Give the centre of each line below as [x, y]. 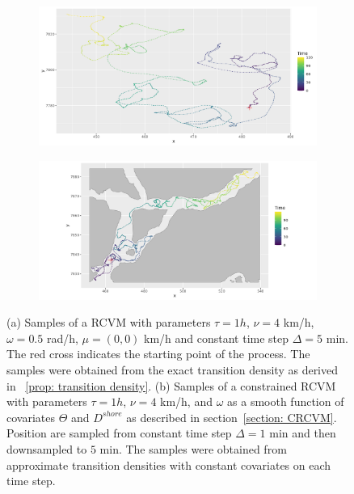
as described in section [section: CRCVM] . [232, 417]
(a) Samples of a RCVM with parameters [109, 322]
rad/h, [62, 338]
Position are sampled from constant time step [119, 433]
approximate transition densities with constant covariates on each [169, 464]
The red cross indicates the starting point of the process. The [158, 354]
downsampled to [47, 448]
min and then [303, 433]
